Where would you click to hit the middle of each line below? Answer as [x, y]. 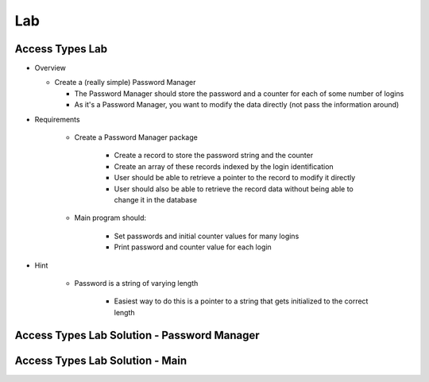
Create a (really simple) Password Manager [125, 83]
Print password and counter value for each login [193, 247]
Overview [50, 68]
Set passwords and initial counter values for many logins [207, 236]
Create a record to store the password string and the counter [214, 156]
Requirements [57, 119]
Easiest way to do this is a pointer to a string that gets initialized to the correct [241, 301]
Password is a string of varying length [136, 283]
